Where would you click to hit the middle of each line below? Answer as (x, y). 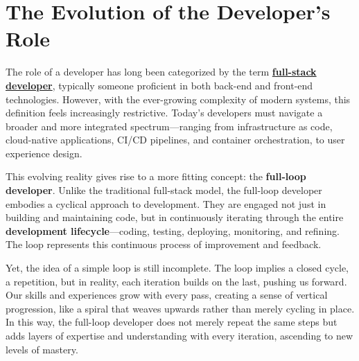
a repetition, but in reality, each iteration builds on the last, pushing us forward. (176, 281)
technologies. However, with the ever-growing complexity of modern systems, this (178, 99)
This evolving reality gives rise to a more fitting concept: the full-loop (156, 176)
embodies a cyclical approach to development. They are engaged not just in (166, 203)
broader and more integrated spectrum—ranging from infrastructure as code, (169, 126)
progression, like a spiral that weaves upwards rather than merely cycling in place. (180, 308)
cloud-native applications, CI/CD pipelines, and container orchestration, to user (175, 140)
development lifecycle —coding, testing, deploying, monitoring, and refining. (173, 230)
